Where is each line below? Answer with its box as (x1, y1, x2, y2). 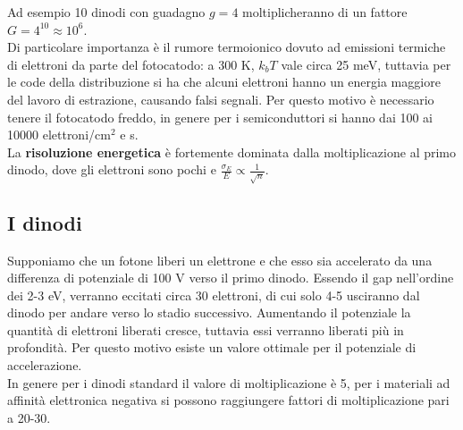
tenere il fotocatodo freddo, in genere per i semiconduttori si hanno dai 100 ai (7, 107, 433, 126)
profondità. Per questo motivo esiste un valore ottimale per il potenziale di (7, 338, 417, 357)
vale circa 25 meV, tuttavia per (281, 55, 451, 73)
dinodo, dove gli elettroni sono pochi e (7, 160, 216, 179)
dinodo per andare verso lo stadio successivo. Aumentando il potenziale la (7, 303, 411, 322)
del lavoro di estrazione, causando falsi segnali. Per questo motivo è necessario (7, 89, 434, 108)
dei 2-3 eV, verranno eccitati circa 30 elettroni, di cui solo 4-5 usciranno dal (7, 285, 420, 304)
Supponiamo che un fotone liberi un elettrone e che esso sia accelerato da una (7, 250, 433, 269)
